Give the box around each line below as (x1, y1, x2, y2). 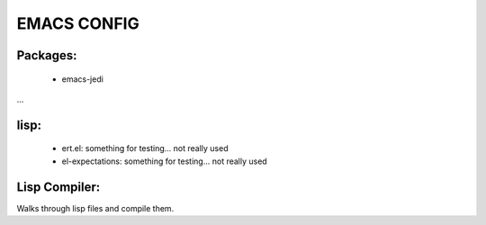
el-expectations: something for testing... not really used (61, 156, 267, 166)
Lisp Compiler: (16, 179, 101, 194)
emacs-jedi (61, 73, 103, 85)
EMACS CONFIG (16, 13, 139, 33)
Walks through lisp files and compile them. (16, 202, 175, 213)
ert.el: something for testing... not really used (61, 143, 229, 154)
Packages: (16, 48, 77, 63)
